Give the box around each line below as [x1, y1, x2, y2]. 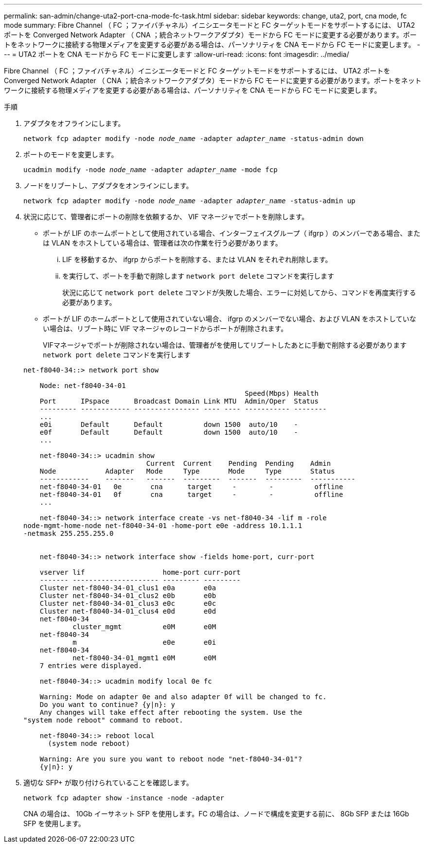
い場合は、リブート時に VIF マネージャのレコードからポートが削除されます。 [43, 324, 288, 333]
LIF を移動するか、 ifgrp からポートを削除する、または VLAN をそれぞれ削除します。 [62, 255, 332, 264]
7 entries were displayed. [39, 662, 142, 670]
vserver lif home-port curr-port [39, 568, 241, 576]
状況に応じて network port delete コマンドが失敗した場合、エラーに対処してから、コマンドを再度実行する [62, 288, 416, 297]
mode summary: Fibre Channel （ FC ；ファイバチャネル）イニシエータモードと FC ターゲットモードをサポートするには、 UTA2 [4, 21, 415, 29]
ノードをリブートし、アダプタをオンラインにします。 [23, 181, 193, 190]
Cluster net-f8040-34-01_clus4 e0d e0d [39, 607, 216, 615]
